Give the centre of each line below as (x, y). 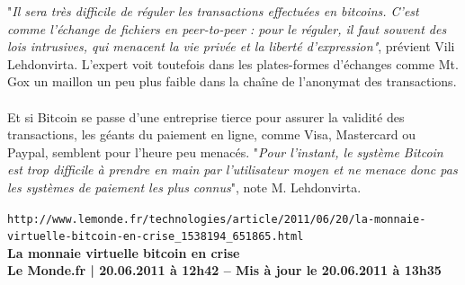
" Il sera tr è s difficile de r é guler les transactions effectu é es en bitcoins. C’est (213, 11)
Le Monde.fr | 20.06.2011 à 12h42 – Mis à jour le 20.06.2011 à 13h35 (224, 270)
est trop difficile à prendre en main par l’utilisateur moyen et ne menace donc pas (232, 169)
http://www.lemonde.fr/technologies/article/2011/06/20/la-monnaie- (217, 219)
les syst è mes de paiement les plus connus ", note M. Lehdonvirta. (184, 187)
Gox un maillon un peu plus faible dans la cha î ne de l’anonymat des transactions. (232, 81)
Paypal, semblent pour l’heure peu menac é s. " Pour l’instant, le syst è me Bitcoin (225, 151)
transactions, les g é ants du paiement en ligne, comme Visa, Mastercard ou (211, 134)
